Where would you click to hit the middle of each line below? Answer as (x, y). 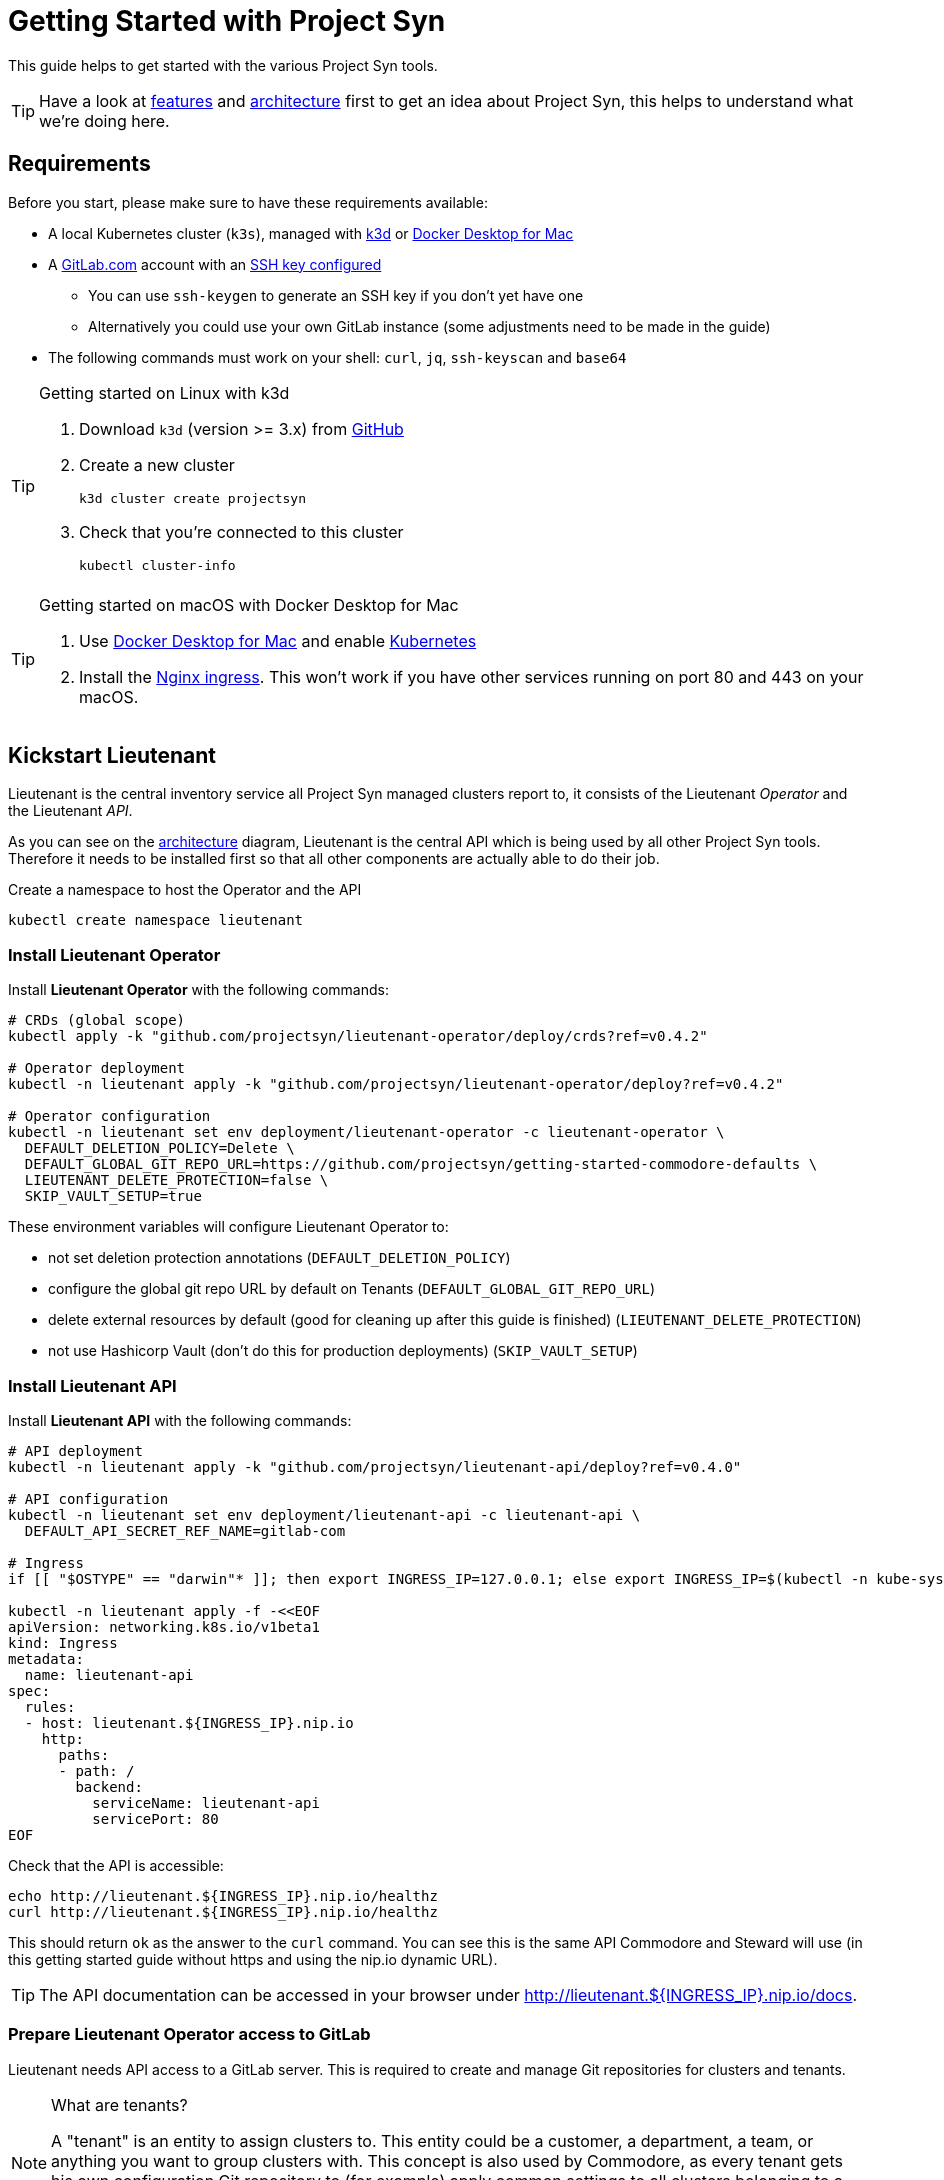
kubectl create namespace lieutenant (156, 920)
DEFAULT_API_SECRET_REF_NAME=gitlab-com (185, 1530)
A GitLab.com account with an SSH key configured (215, 264)
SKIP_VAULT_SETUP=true (113, 1196)
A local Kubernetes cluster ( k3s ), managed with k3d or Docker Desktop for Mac (311, 233)
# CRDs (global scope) (97, 1020)
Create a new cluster (157, 464)
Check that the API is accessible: (116, 1865)
